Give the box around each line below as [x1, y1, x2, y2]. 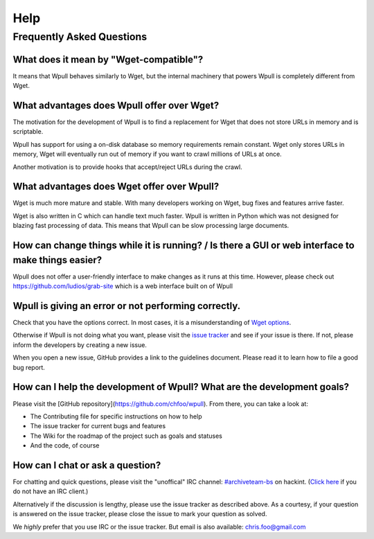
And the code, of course [30, 441, 100, 450]
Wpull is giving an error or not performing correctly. [12, 300, 241, 312]
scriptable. [12, 127, 44, 136]
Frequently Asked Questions [12, 30, 148, 43]
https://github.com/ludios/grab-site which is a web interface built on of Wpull [12, 282, 233, 290]
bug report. [12, 363, 45, 371]
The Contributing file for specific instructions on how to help [30, 412, 202, 421]
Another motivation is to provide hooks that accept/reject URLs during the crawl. [12, 163, 242, 171]
